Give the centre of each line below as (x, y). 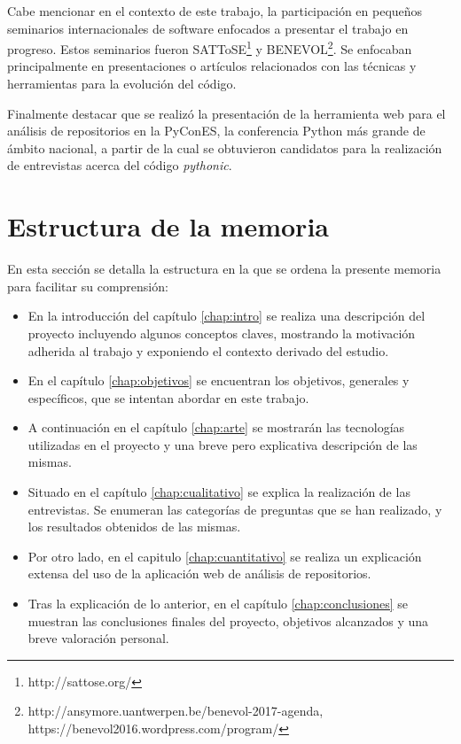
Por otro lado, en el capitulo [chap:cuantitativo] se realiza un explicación (225, 556)
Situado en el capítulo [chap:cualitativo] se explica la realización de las (219, 492)
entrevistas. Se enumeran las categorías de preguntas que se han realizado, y (235, 509)
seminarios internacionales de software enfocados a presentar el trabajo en (208, 28)
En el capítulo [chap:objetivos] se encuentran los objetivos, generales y (219, 380)
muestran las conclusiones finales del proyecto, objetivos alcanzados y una (228, 620)
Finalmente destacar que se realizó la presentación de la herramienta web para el (227, 113)
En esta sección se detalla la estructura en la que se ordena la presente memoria (224, 269)
